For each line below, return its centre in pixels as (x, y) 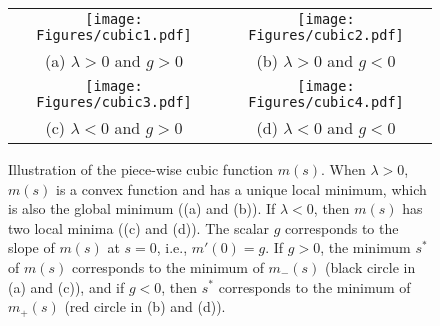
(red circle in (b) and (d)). (145, 306)
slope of (31, 247)
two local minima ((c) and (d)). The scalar (139, 227)
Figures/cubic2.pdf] (326, 35)
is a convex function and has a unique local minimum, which (241, 188)
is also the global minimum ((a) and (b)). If (142, 208)
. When (343, 169)
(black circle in (370, 266)
